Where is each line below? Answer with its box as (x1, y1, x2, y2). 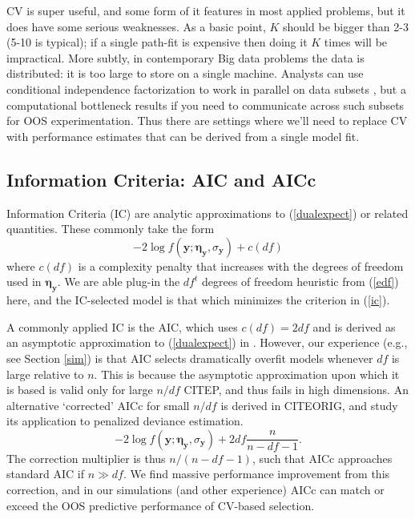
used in (6, 273, 42, 290)
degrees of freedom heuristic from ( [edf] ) (201, 273, 399, 290)
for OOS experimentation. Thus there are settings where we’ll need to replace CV (6, 112, 408, 129)
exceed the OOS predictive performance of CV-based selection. (6, 497, 315, 513)
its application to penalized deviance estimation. (6, 412, 244, 429)
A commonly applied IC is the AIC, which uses (6, 318, 238, 335)
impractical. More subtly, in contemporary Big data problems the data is (6, 49, 365, 66)
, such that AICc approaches (252, 449, 393, 466)
